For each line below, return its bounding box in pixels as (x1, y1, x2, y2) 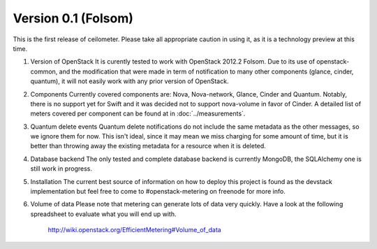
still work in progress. (30, 164, 92, 173)
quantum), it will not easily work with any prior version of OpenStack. (30, 77, 229, 85)
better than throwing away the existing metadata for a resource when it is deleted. (30, 142, 267, 150)
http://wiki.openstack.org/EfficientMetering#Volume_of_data (47, 226, 221, 234)
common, (30, 67, 58, 76)
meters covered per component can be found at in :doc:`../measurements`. (30, 109, 246, 118)
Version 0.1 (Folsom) (13, 10, 134, 26)
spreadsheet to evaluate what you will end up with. (30, 210, 177, 218)
